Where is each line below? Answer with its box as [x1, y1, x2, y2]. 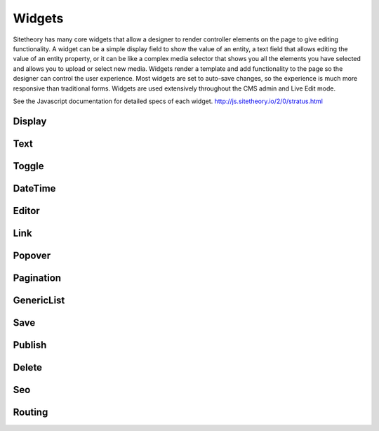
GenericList [13, 294, 65, 306]
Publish [13, 339, 47, 351]
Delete [13, 362, 42, 373]
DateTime [13, 183, 56, 194]
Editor [13, 204, 40, 217]
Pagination [13, 272, 62, 284]
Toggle [13, 160, 44, 172]
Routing [13, 406, 48, 418]
